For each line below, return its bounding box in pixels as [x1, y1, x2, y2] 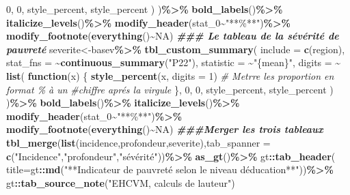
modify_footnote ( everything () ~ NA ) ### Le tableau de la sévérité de [6, 29, 339, 43]
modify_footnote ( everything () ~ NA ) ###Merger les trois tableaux [6, 122, 323, 136]
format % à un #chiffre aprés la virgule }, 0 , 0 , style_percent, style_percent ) [6, 82, 334, 96]
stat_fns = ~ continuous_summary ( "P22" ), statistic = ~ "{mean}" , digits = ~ [6, 55, 341, 70]
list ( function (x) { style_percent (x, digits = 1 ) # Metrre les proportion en [6, 68, 334, 82]
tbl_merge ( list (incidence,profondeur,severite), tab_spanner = [6, 135, 271, 149]
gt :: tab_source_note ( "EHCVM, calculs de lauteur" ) [6, 175, 235, 190]
